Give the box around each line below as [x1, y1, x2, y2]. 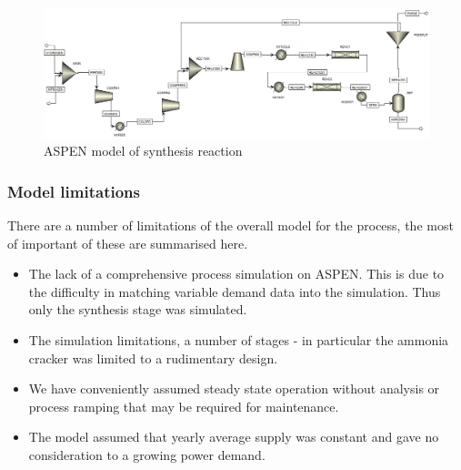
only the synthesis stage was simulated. [28, 300, 247, 319]
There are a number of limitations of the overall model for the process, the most [7, 216, 454, 235]
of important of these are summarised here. [7, 233, 248, 252]
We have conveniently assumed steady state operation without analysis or [28, 379, 440, 398]
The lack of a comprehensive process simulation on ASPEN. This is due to [28, 264, 445, 283]
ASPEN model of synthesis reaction [44, 141, 243, 160]
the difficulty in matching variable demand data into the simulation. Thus [28, 281, 441, 301]
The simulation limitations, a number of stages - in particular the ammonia [28, 331, 449, 350]
